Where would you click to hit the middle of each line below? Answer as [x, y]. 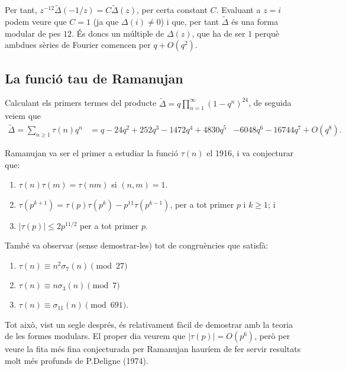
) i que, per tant [190, 22]
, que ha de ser [219, 33]
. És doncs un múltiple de [118, 33]
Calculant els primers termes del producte [81, 103]
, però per [272, 336]
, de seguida [270, 103]
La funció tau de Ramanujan [94, 78]
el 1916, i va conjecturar [250, 153]
